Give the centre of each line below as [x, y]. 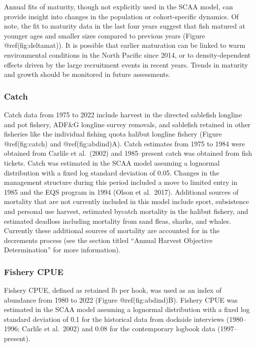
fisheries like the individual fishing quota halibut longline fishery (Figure [113, 134]
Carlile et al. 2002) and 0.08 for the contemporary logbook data [119, 329]
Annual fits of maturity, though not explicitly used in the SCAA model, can [118, 6]
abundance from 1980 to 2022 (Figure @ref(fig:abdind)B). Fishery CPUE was [121, 299]
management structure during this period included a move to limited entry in [121, 182]
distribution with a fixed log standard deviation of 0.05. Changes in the [112, 172]
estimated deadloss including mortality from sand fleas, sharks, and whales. [118, 221]
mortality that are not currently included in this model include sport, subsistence [127, 201]
